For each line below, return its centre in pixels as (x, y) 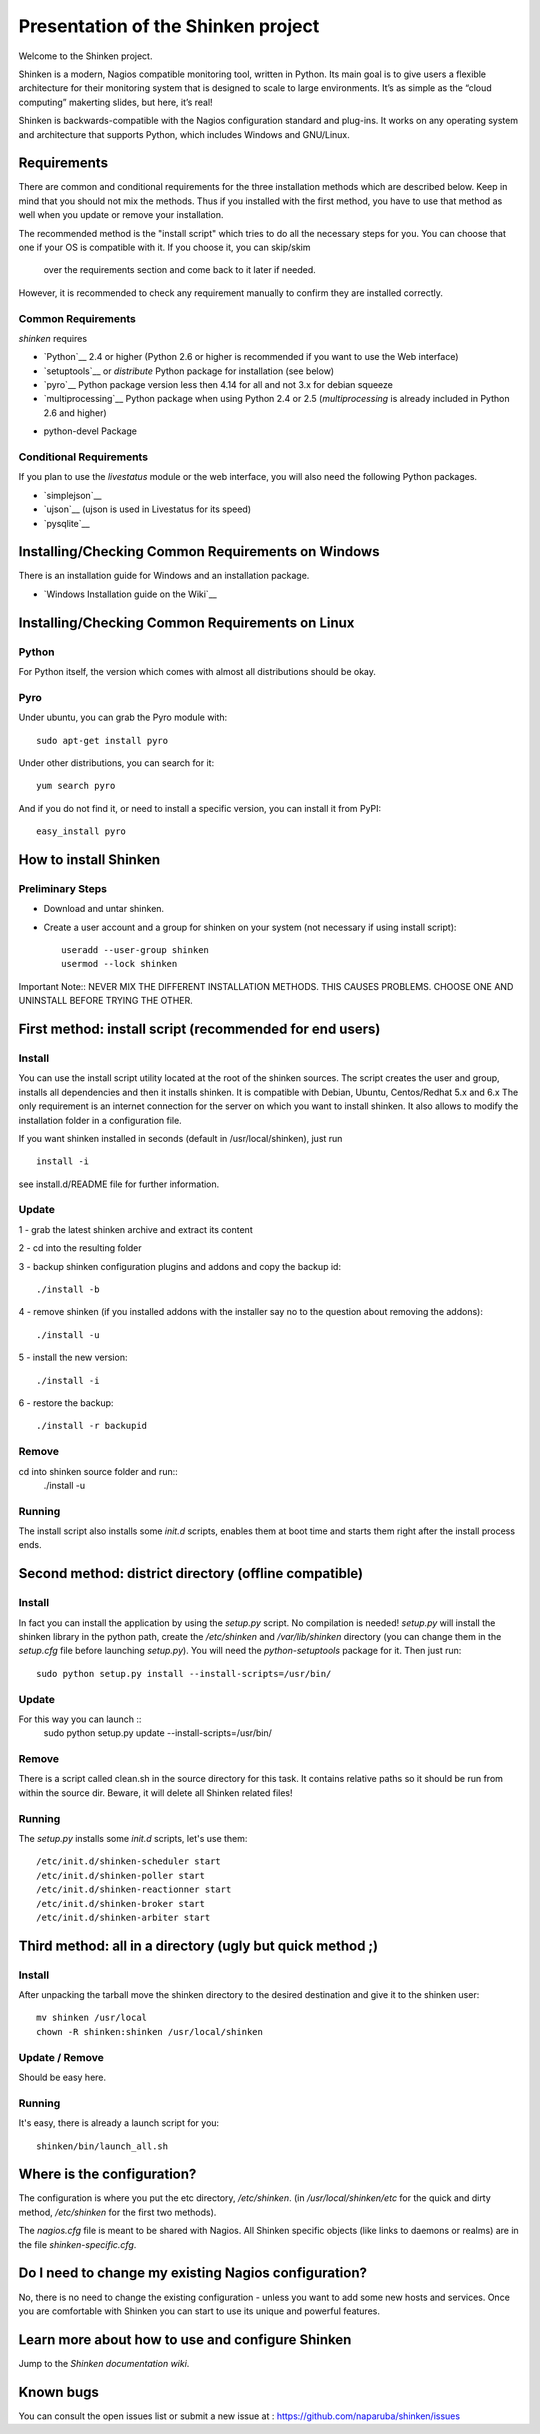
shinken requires (53, 338)
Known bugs (59, 2391)
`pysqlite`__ (66, 523)
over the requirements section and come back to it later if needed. (180, 270)
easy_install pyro (81, 831)
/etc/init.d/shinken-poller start (120, 1875)
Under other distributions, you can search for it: (116, 762)
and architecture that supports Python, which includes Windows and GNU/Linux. (184, 134)
